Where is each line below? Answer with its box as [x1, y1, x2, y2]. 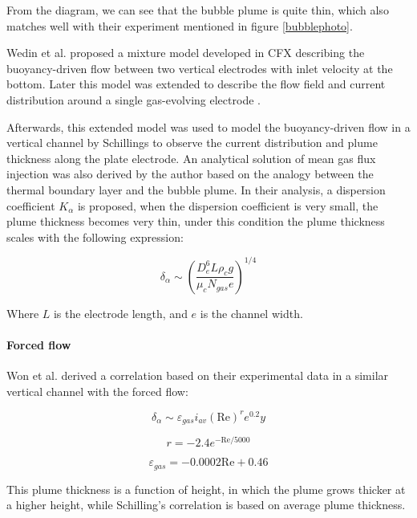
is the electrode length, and [53, 304, 188, 321]
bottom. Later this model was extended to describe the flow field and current [6, 75, 386, 92]
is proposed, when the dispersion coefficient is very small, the [77, 197, 379, 214]
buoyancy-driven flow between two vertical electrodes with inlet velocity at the [6, 59, 393, 76]
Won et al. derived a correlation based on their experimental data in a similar [6, 367, 389, 384]
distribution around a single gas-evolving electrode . [6, 91, 261, 108]
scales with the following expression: [6, 228, 184, 245]
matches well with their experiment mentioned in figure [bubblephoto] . [6, 17, 353, 34]
